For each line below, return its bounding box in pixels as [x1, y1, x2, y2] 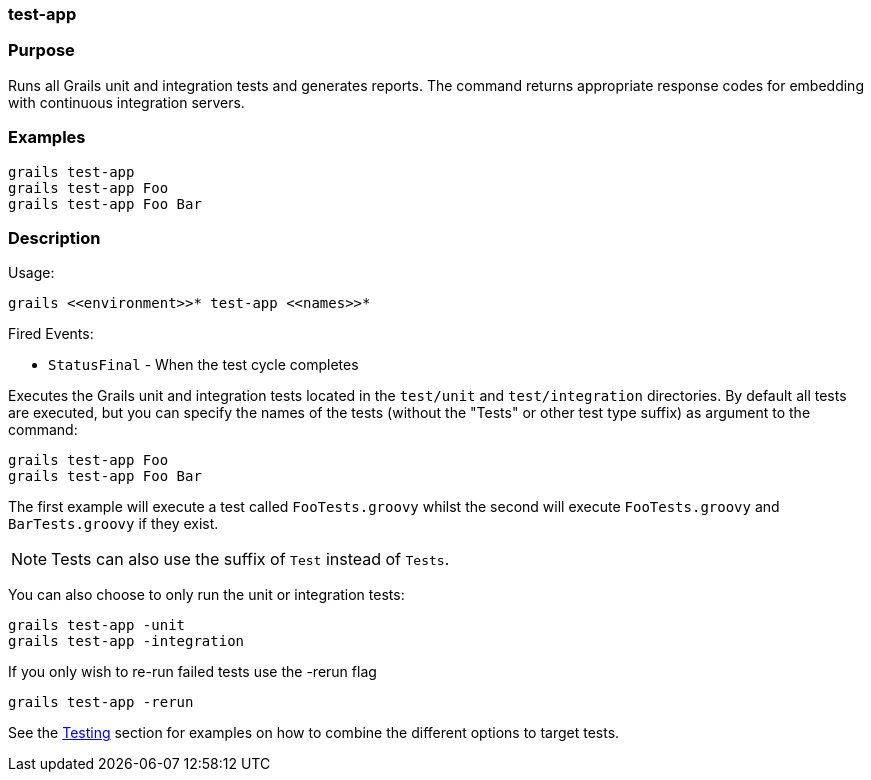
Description [8, 227, 101, 248]
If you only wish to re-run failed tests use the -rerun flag [8, 663, 377, 681]
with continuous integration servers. [8, 93, 245, 111]
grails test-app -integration [8, 633, 245, 650]
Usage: [8, 264, 55, 282]
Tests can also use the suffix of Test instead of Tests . [51, 549, 450, 570]
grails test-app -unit [8, 617, 186, 634]
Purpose [8, 40, 75, 61]
